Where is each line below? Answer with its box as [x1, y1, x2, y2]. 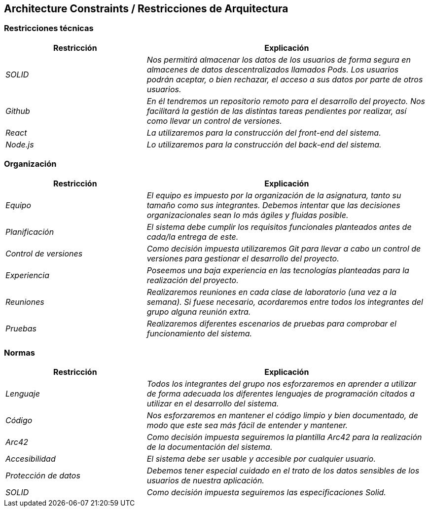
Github [5, 106, 30, 116]
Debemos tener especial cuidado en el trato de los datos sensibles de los [146, 466, 420, 476]
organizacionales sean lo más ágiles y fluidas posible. [146, 210, 349, 220]
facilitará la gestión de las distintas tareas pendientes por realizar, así [146, 106, 407, 116]
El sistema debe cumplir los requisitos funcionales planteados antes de [146, 221, 412, 232]
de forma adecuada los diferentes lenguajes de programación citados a [146, 389, 415, 399]
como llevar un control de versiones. [146, 115, 282, 126]
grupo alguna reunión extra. [146, 306, 251, 317]
